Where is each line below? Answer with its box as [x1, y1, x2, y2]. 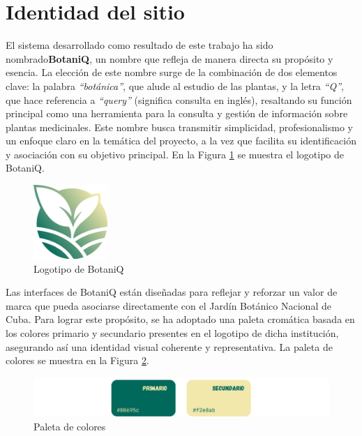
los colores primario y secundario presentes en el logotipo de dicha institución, [6, 326, 339, 340]
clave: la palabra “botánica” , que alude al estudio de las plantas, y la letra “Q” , [6, 78, 344, 93]
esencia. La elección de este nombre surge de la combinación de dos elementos [6, 65, 338, 80]
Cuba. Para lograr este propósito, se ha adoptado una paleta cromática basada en [6, 312, 355, 326]
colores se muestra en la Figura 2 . [6, 353, 149, 368]
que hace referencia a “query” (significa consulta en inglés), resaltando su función [6, 92, 352, 107]
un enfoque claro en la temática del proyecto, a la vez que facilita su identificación [6, 133, 356, 148]
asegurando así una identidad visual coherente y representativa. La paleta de [6, 339, 333, 354]
